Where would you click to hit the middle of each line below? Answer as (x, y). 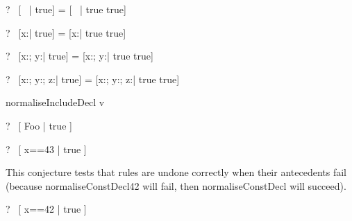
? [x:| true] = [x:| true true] (66, 32)
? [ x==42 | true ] (46, 209)
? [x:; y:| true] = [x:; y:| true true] (79, 56)
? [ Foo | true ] (39, 125)
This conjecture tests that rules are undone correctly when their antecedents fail (176, 172)
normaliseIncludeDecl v (55, 102)
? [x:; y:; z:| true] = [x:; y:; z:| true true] (93, 79)
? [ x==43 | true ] (46, 149)
